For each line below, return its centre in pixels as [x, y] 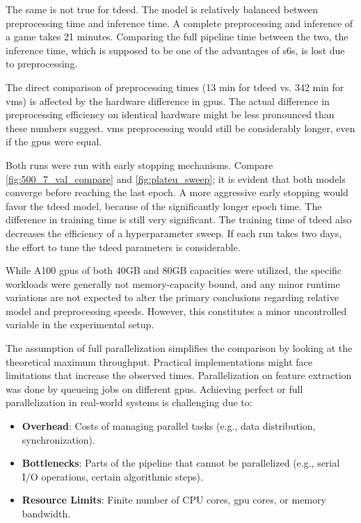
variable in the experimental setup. [80, 324]
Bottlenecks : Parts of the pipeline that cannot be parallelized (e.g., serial [181, 463]
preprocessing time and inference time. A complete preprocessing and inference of [179, 23]
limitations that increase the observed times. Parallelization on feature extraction [179, 375]
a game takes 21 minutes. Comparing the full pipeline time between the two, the [177, 37]
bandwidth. [46, 513]
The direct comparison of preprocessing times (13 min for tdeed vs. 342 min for [175, 87]
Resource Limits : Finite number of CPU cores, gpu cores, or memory [174, 500]
